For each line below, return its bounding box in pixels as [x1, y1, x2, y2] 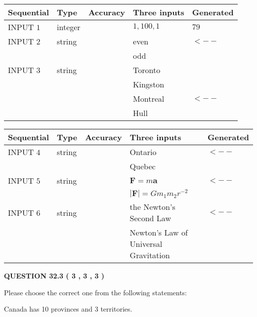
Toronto [133, 64, 161, 76]
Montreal [133, 93, 165, 104]
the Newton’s [129, 201, 175, 213]
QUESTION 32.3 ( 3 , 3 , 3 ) [4, 271, 105, 281]
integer [57, 21, 81, 33]
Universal [129, 238, 163, 250]
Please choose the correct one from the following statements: [4, 287, 187, 297]
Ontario [129, 146, 157, 158]
